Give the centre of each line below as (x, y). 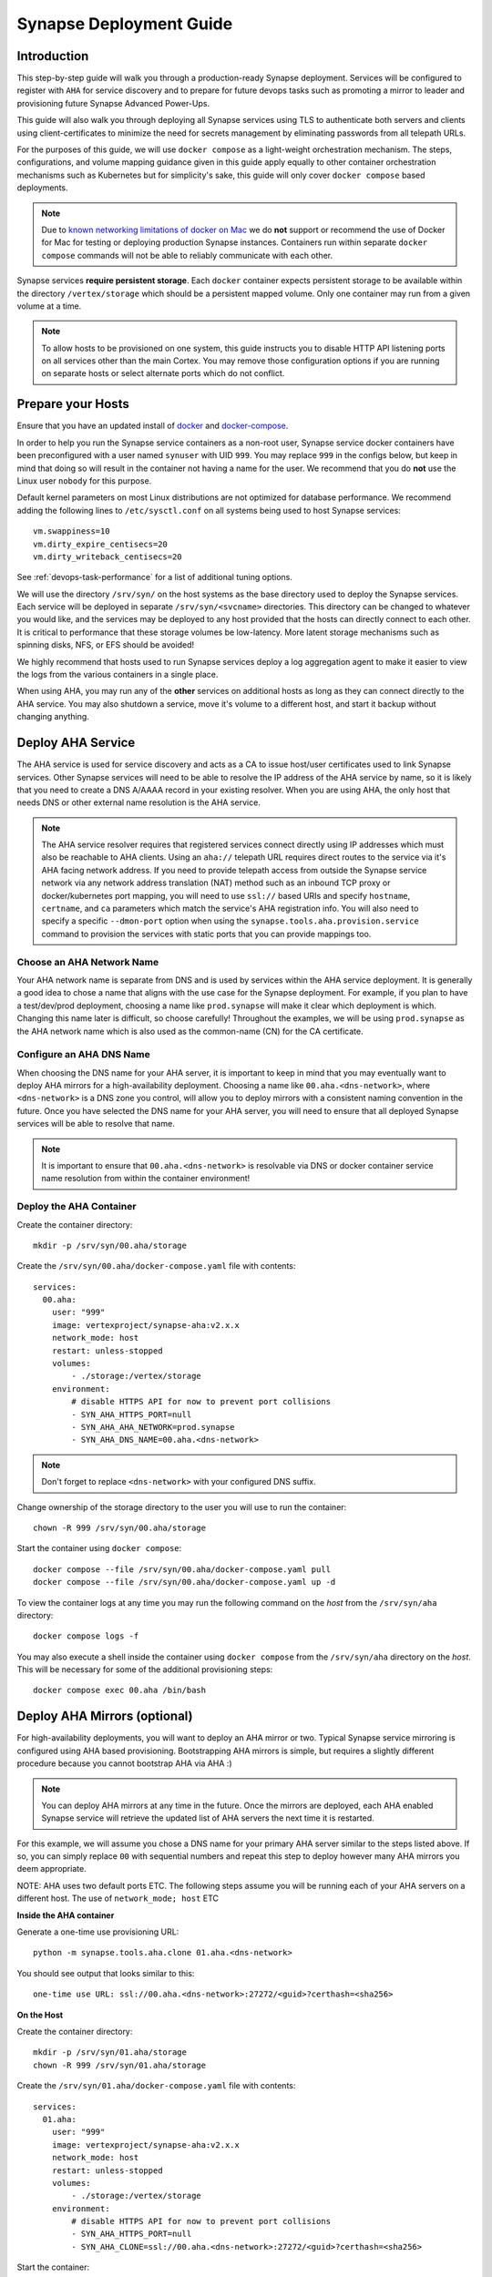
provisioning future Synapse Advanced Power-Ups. (113, 103)
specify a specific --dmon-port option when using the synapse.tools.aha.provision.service (230, 921)
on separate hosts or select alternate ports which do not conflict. (163, 373)
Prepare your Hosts (73, 404)
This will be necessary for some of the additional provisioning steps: (145, 1669)
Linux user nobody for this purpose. (84, 480)
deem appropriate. (51, 1869)
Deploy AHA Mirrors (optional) (105, 1716)
